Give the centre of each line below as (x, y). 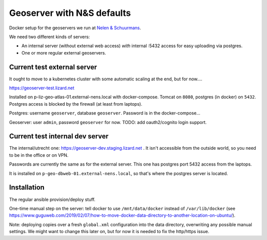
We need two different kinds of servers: (49, 37)
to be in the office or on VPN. (39, 155)
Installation (27, 188)
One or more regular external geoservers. (64, 53)
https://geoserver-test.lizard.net (42, 88)
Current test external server (53, 67)
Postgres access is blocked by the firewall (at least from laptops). (76, 104)
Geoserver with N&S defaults (70, 13)
